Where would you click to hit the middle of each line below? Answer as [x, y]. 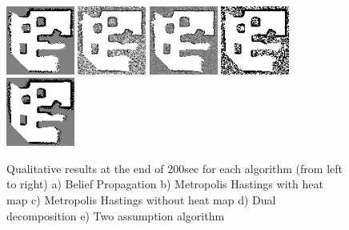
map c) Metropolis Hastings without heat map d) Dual [141, 199]
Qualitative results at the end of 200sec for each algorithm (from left [174, 168]
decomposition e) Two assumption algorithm [116, 215]
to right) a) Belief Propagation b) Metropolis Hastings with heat [165, 184]
